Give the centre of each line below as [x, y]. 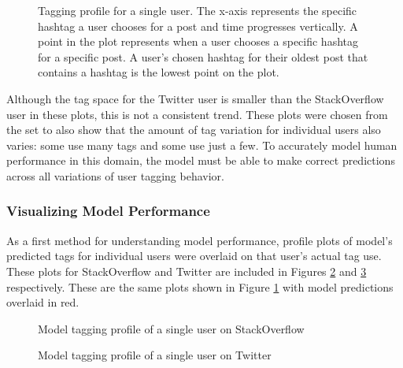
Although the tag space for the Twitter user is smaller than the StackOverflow [195, 98]
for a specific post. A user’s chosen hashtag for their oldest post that [203, 56]
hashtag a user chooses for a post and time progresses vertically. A [198, 26]
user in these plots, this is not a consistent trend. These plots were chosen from [197, 114]
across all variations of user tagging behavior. [115, 175]
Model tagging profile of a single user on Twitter [155, 355]
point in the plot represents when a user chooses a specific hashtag [198, 41]
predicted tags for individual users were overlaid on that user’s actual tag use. [194, 256]
